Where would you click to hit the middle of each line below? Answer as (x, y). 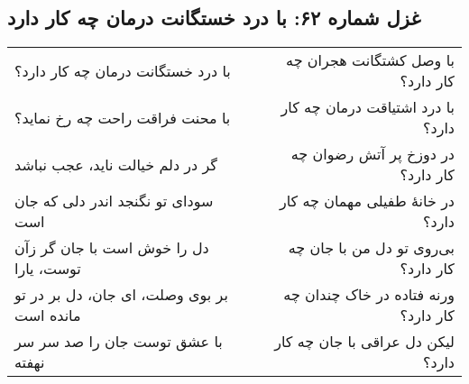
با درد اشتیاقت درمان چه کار (368, 107)
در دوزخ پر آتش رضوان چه (372, 154)
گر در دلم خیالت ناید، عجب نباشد (116, 164)
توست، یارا (48, 269)
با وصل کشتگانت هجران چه (370, 60)
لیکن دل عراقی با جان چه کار (364, 342)
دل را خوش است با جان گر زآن (112, 248)
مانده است (48, 315)
